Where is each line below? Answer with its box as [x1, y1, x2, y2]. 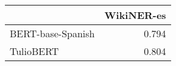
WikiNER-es [104, 8, 166, 22]
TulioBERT [10, 44, 59, 58]
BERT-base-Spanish [10, 26, 95, 40]
